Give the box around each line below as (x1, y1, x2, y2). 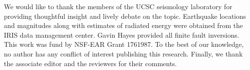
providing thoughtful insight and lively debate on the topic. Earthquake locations (4, 11, 246, 21)
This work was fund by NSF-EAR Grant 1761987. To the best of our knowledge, (4, 39, 244, 49)
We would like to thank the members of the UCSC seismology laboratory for (4, 1, 232, 11)
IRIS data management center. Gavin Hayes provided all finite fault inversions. (4, 29, 239, 40)
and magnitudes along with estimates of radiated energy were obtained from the (4, 20, 243, 30)
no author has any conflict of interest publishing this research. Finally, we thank (4, 48, 243, 58)
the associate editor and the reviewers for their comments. (4, 58, 177, 68)
